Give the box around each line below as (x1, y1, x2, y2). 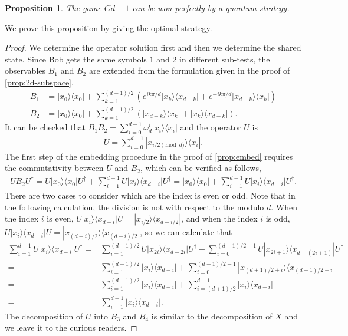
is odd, (265, 212, 290, 225)
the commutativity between (5, 162, 104, 174)
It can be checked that (5, 121, 86, 133)
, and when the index (181, 212, 258, 225)
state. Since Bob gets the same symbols (5, 52, 147, 65)
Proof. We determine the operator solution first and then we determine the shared (5, 41, 301, 54)
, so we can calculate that (140, 226, 232, 238)
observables (5, 64, 46, 77)
